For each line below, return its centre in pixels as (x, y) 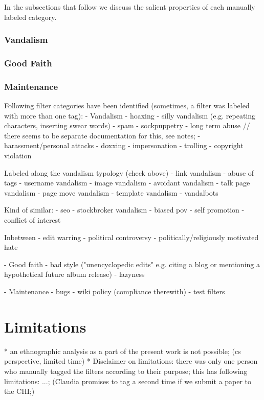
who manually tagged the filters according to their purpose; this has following (126, 371)
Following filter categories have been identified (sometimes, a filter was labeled (127, 105)
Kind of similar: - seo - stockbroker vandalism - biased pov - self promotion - (124, 210)
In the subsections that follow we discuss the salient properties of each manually (130, 7)
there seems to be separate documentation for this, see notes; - (102, 135)
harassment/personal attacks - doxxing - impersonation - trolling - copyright (124, 145)
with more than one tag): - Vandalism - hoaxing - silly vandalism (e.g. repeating (130, 115)
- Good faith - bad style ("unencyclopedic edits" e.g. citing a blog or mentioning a (132, 264)
